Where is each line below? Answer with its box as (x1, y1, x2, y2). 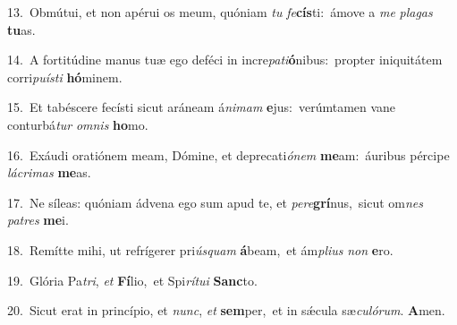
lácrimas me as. (7, 163, 91, 182)
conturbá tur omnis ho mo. (7, 115, 148, 133)
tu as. (7, 20, 36, 38)
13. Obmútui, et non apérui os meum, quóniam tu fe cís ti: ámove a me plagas (7, 3, 433, 21)
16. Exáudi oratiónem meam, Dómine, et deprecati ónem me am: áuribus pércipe (7, 145, 450, 164)
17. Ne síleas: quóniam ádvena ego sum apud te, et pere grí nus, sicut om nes (7, 192, 424, 211)
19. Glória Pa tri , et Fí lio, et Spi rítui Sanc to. (7, 270, 258, 289)
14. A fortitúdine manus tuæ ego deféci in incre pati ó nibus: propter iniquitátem (7, 50, 443, 69)
